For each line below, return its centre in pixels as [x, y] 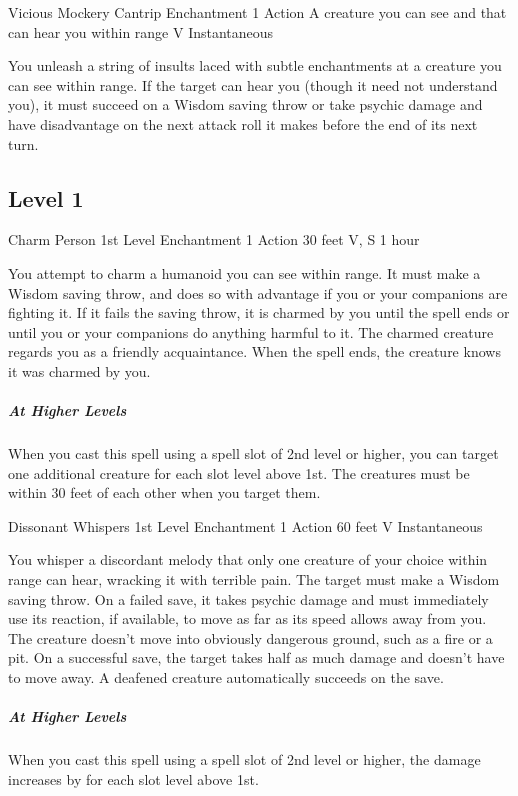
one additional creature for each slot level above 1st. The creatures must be [239, 472]
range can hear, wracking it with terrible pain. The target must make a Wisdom [254, 579]
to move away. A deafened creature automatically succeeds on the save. [226, 677]
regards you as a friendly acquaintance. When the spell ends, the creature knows [254, 351]
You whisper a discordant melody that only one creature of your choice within [248, 559]
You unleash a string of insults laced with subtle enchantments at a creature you [255, 65]
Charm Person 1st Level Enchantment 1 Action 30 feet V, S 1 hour [214, 239]
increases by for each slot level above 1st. [133, 778]
